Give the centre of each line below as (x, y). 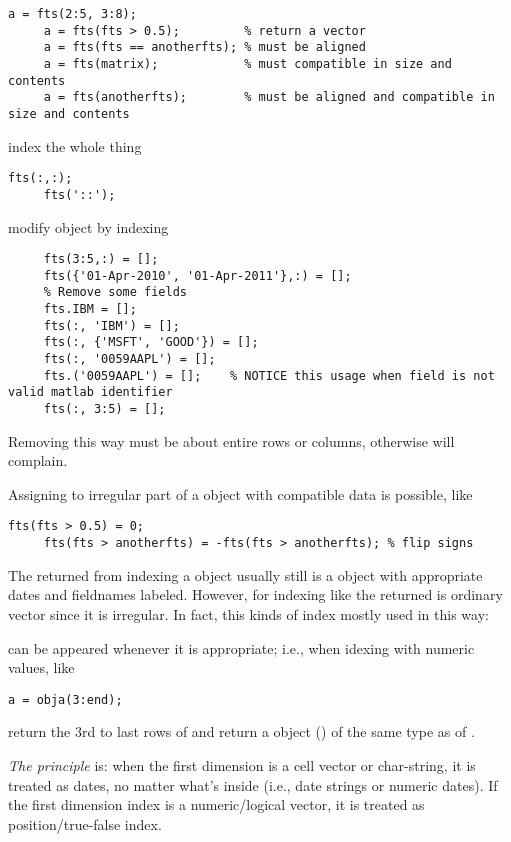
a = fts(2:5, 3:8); (72, 14)
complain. (38, 460)
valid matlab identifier (90, 392)
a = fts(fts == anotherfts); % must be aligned (204, 47)
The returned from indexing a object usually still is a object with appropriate (245, 574)
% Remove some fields (115, 292)
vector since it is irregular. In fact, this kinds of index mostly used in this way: (248, 613)
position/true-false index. (85, 823)
